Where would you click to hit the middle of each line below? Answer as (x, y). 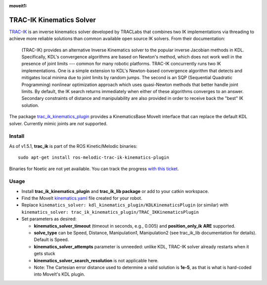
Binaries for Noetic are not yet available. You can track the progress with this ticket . (94, 169)
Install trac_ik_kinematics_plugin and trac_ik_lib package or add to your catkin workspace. (115, 191)
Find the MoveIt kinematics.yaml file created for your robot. (82, 198)
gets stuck (44, 254)
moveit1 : (18, 6)
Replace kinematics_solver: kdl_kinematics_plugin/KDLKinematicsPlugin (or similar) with (125, 205)
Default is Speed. (51, 239)
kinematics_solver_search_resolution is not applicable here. (96, 260)
